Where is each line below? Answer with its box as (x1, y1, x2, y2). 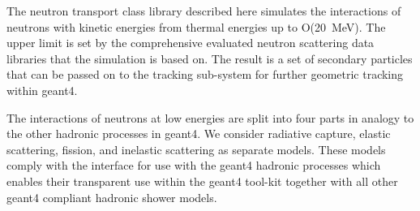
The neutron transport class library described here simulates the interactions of (6, 2, 401, 19)
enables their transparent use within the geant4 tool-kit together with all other (6, 172, 398, 189)
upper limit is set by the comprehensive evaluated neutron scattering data (6, 34, 375, 51)
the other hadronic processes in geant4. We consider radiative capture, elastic (6, 125, 391, 142)
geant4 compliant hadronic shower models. (6, 188, 217, 205)
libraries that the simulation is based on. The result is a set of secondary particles (6, 50, 413, 67)
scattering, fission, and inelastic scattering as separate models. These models (6, 140, 386, 157)
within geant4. (6, 81, 78, 98)
